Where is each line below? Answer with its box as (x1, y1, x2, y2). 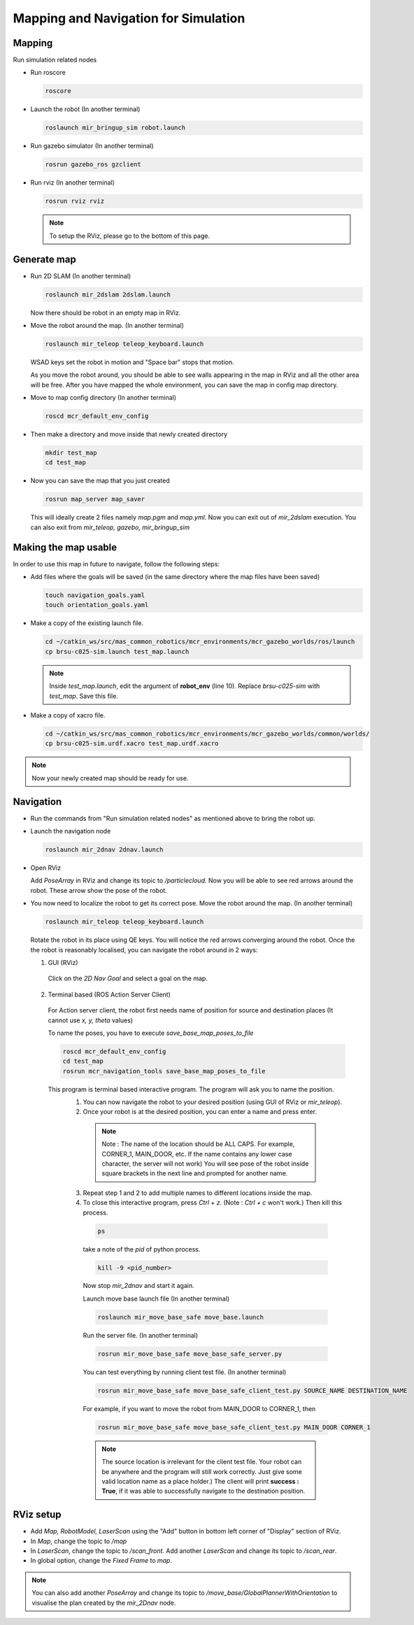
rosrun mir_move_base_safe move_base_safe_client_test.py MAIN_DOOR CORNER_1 (97, 1423, 371, 1431)
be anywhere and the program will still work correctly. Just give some (101, 1467, 302, 1475)
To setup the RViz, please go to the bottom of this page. (49, 231, 210, 240)
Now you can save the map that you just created (30, 476, 171, 485)
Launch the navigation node (30, 827, 111, 836)
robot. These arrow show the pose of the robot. (30, 886, 167, 894)
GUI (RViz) (48, 958, 78, 966)
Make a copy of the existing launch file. (30, 619, 143, 627)
